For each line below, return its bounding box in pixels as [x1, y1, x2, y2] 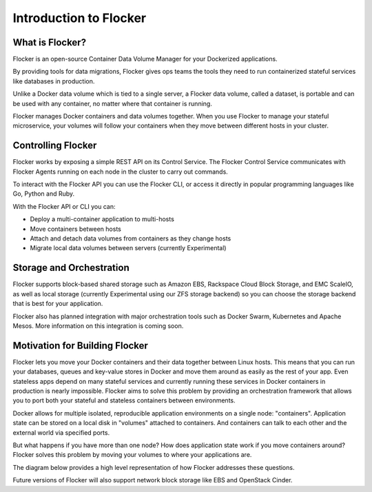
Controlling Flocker [12, 140, 97, 152]
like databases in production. [12, 76, 95, 85]
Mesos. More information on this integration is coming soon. [12, 321, 184, 330]
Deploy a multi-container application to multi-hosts [30, 215, 175, 223]
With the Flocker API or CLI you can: [12, 202, 116, 210]
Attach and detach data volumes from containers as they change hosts [30, 234, 231, 243]
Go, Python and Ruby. [12, 189, 75, 198]
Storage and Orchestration [12, 262, 130, 274]
